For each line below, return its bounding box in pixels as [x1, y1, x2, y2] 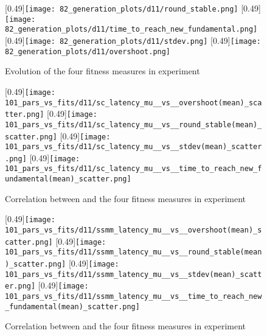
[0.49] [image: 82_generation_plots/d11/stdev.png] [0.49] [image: [5, 33, 261, 46]
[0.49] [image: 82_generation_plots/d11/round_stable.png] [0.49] [5, 2, 261, 14]
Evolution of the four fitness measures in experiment [5, 65, 200, 77]
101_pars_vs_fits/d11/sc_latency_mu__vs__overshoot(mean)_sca [5, 98, 262, 107]
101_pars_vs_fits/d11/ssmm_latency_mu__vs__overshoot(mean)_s [5, 226, 262, 235]
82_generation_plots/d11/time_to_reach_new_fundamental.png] [5, 25, 258, 34]
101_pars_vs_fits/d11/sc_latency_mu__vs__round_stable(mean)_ [5, 120, 262, 129]
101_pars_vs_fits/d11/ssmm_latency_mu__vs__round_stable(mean [5, 248, 262, 257]
